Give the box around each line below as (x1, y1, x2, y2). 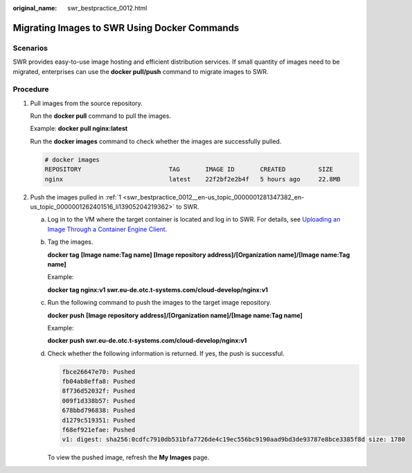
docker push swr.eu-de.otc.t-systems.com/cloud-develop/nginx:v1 (47, 337, 247, 345)
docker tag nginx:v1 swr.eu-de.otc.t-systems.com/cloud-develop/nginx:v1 (47, 285, 268, 294)
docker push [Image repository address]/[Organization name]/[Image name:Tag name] (47, 311, 303, 319)
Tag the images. (47, 238, 93, 246)
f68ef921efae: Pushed (62, 426, 136, 434)
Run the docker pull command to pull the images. (30, 111, 171, 121)
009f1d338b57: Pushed (62, 397, 136, 404)
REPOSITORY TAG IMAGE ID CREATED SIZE (44, 166, 334, 173)
